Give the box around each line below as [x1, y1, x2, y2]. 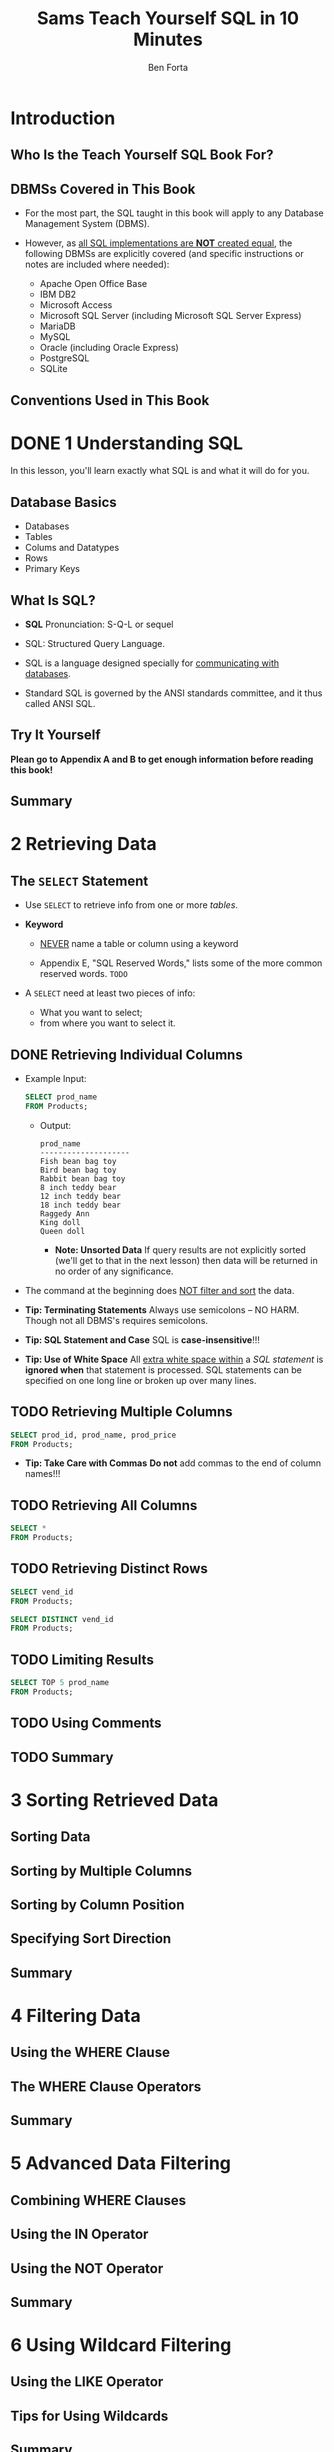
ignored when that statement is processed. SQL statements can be [24, 1363, 302, 1376]
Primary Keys [24, 563, 80, 575]
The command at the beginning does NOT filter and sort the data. [24, 1284, 295, 1296]
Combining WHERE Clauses [10, 2192, 187, 2209]
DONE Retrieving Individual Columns [10, 1046, 243, 1063]
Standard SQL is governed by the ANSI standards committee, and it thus [24, 687, 323, 699]
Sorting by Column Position [10, 1897, 185, 1913]
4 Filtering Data [10, 2004, 142, 2027]
